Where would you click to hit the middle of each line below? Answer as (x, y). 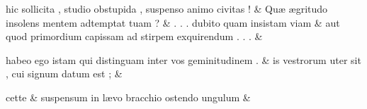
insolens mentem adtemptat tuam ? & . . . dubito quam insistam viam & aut (173, 22)
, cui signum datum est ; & (64, 73)
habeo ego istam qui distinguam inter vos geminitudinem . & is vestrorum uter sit (183, 59)
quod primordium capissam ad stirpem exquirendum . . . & (134, 36)
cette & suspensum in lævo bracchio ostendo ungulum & (128, 97)
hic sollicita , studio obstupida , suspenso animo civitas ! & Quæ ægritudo (167, 8)
